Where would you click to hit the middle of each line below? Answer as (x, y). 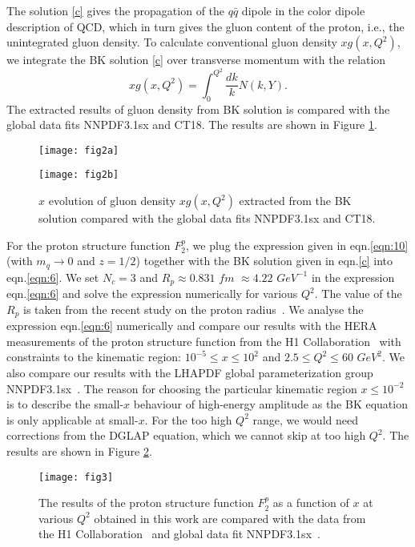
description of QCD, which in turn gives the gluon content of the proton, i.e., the (205, 26)
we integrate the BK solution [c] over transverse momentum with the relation (196, 60)
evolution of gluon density (112, 201)
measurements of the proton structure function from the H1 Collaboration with (204, 341)
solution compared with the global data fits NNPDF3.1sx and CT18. (207, 218)
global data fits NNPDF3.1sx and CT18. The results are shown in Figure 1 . (192, 125)
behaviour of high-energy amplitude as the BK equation (270, 404)
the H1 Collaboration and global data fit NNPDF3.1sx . (179, 534)
